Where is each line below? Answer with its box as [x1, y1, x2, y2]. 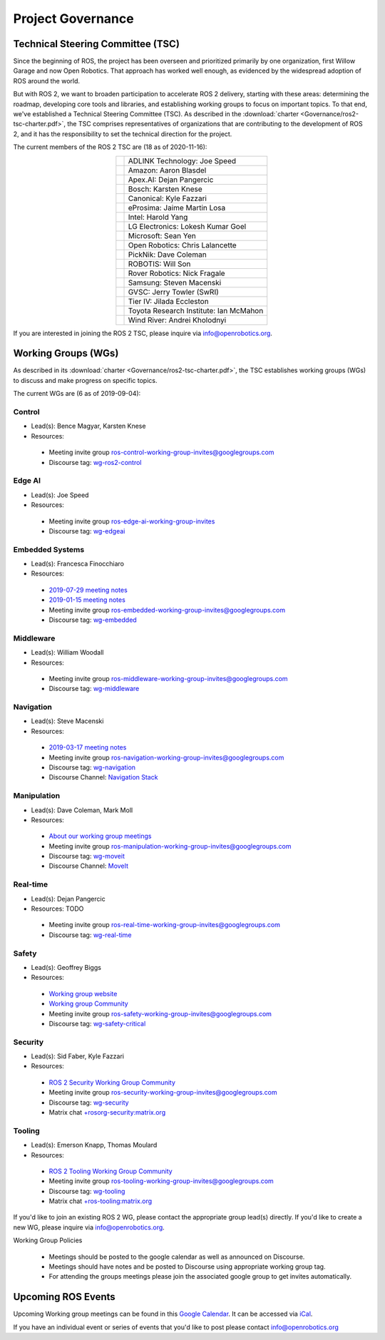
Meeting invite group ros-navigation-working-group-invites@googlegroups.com [48, 753, 284, 762]
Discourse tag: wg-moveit [48, 852, 125, 861]
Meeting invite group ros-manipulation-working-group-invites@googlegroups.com [48, 842, 292, 850]
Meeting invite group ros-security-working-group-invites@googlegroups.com [48, 1088, 277, 1097]
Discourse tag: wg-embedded [48, 615, 137, 624]
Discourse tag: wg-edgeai [48, 526, 125, 535]
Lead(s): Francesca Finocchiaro [31, 560, 125, 568]
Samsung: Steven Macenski [128, 277, 222, 287]
